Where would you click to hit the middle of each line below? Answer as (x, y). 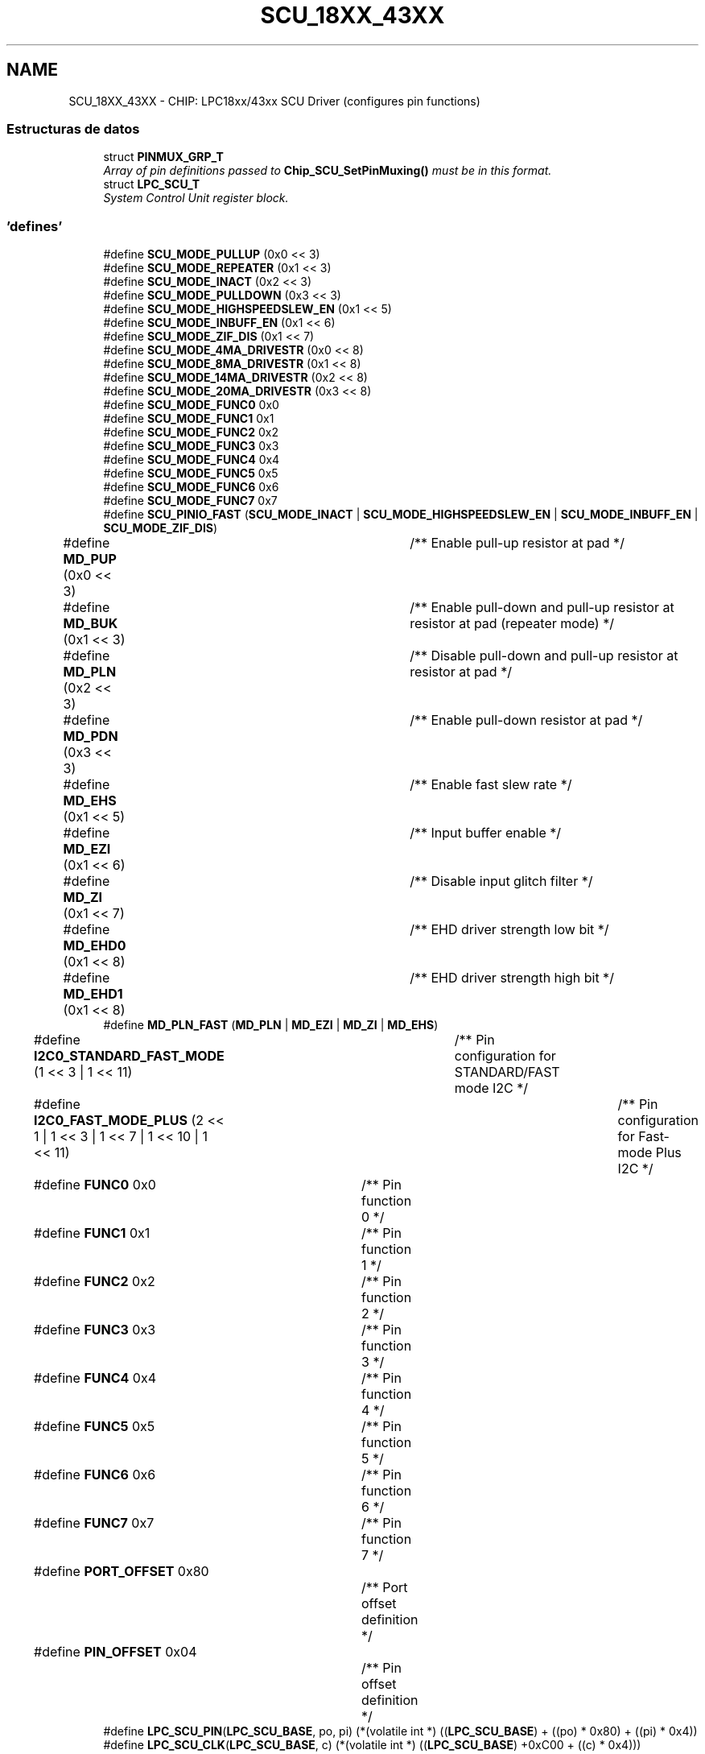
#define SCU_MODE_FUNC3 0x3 (191, 446)
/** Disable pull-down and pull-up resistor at (544, 656)
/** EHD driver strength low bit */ (509, 930)
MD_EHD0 (95, 946)
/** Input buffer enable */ (486, 833)
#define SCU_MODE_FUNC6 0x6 (191, 487)
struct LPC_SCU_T (152, 184)
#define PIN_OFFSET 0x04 (115, 1652)
